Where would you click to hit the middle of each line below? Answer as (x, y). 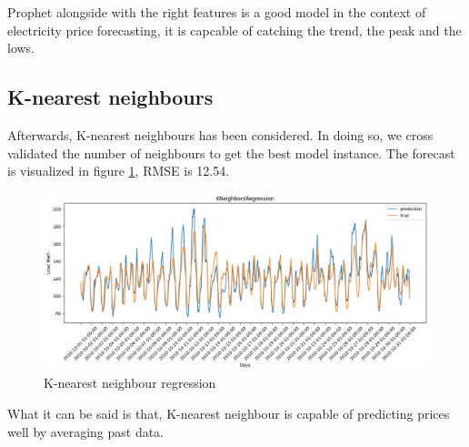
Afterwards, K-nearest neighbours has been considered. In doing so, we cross (220, 134)
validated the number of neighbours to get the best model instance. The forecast (231, 152)
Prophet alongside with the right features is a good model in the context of (217, 12)
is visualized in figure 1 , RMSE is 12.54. (119, 171)
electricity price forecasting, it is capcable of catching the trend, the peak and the (234, 30)
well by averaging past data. (86, 431)
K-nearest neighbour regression (130, 383)
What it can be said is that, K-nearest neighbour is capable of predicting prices (229, 413)
